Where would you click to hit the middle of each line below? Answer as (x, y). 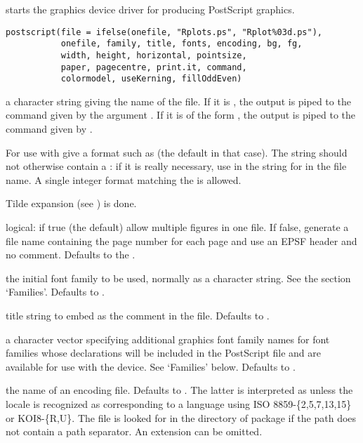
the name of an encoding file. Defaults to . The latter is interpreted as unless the (179, 390)
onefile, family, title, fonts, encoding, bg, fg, (181, 44)
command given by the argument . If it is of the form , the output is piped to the (181, 115)
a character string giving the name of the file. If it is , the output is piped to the (178, 101)
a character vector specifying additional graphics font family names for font (168, 339)
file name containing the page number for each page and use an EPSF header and (181, 240)
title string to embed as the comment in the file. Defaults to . (138, 315)
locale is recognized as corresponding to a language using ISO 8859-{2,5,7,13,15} (179, 403)
